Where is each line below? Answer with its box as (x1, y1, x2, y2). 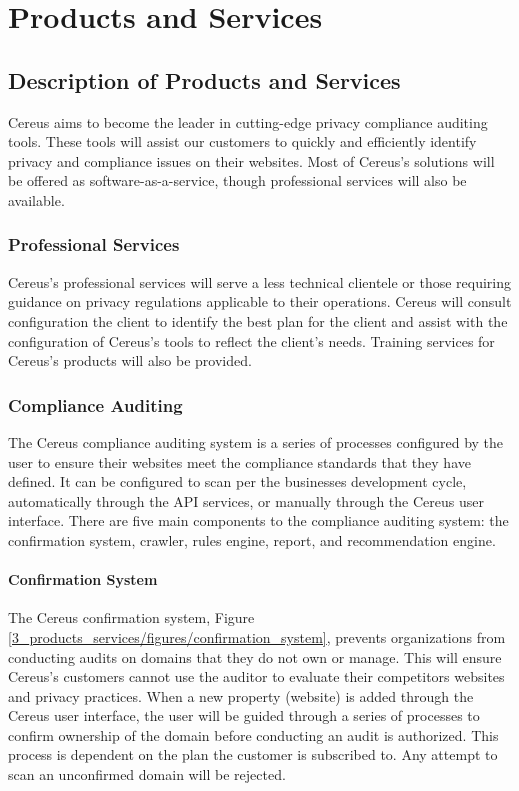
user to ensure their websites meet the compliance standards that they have (8, 451, 471, 472)
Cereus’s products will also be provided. (8, 350, 252, 371)
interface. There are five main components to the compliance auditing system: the (8, 510, 509, 531)
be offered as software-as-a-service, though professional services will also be (8, 170, 467, 191)
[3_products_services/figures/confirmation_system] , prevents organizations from (8, 626, 506, 647)
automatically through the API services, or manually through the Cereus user (8, 490, 484, 511)
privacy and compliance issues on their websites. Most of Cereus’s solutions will (8, 150, 495, 171)
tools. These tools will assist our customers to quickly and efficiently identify (8, 131, 477, 152)
